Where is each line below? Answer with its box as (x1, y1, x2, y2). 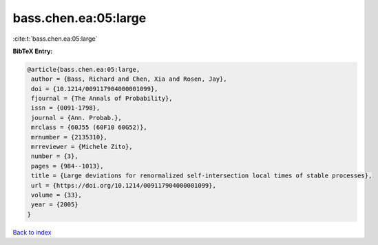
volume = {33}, (31, 191, 83, 199)
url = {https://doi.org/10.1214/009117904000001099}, (31, 182, 216, 189)
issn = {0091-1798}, (31, 104, 101, 112)
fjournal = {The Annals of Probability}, (31, 95, 173, 103)
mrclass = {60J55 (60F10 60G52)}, (31, 124, 147, 131)
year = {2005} (31, 201, 78, 208)
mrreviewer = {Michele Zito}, (31, 143, 134, 151)
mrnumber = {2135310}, (31, 133, 108, 141)
